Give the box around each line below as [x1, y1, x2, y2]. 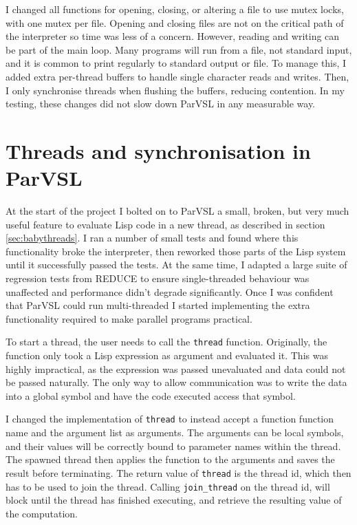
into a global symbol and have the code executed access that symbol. [6, 388, 296, 403]
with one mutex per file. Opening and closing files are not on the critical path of [6, 15, 344, 30]
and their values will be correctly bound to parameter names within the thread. [6, 438, 341, 453]
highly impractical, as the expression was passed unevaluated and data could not [6, 361, 346, 376]
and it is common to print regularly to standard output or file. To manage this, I [6, 56, 347, 70]
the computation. [6, 506, 78, 520]
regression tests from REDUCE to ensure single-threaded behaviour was [6, 271, 310, 286]
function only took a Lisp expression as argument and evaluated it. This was [6, 348, 328, 363]
